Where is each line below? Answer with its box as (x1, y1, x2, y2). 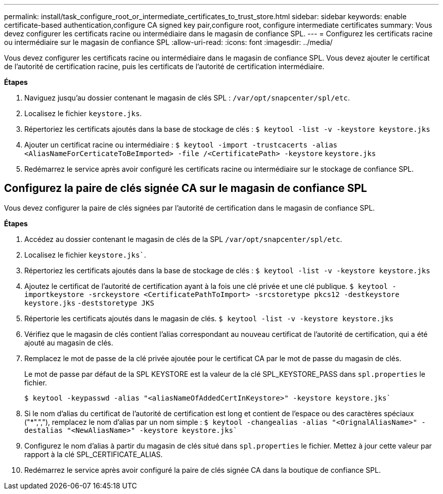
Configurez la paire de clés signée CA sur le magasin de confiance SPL (4, 182, 367, 195)
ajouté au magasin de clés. (24, 338, 113, 347)
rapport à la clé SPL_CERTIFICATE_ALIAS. (24, 450, 163, 459)
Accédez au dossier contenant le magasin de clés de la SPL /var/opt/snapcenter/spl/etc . (24, 234, 342, 243)
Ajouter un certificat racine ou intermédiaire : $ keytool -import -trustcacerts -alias (24, 140, 338, 149)
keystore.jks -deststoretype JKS (24, 299, 154, 307)
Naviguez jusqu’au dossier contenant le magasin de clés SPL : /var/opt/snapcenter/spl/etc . (24, 93, 350, 102)
